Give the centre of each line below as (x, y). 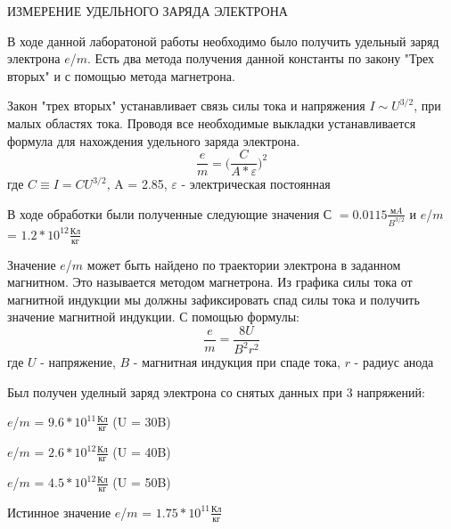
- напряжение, (78, 362)
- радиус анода (394, 362)
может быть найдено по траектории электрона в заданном (244, 264)
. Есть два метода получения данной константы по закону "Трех (261, 58)
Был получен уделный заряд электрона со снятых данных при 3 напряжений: (216, 391)
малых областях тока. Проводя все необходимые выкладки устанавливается (212, 122)
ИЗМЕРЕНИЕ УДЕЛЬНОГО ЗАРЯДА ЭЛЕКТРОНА (148, 11)
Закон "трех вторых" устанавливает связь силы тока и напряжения (186, 106)
